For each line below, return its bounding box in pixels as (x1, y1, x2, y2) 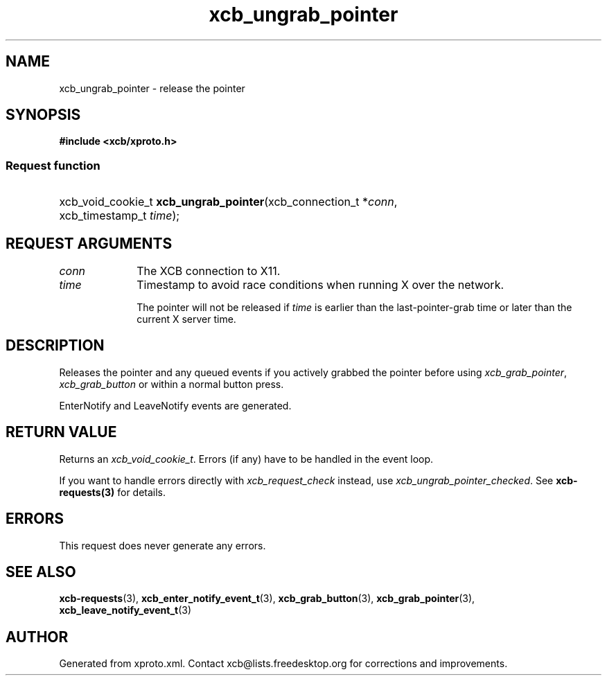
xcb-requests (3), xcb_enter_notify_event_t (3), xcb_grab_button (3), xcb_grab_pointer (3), (59, 592, 475, 605)
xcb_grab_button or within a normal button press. (59, 378, 284, 390)
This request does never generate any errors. (59, 539, 266, 551)
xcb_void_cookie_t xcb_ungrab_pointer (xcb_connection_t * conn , (59, 195, 398, 209)
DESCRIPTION (6, 337, 105, 355)
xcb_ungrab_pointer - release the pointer (59, 82, 245, 94)
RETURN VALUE (6, 423, 117, 441)
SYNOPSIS (6, 106, 81, 124)
